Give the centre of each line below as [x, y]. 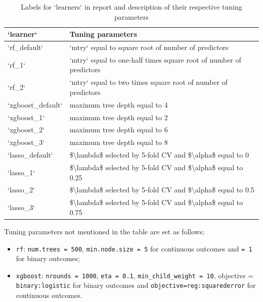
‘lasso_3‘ [21, 207]
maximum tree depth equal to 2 [119, 117]
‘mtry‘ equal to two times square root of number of [148, 82]
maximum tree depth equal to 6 [119, 130]
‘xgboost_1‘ [26, 117]
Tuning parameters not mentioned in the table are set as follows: [104, 231]
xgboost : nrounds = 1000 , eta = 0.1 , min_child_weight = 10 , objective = [135, 275]
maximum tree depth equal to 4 [119, 104]
